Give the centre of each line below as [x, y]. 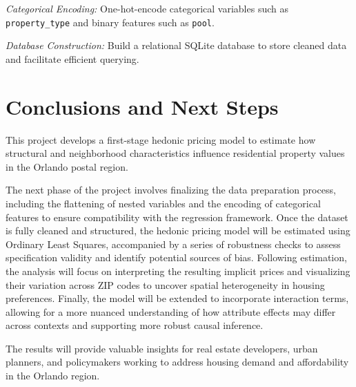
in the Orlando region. [53, 376]
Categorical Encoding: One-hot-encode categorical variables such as [147, 8]
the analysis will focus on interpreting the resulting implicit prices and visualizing [178, 271]
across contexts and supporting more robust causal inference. [135, 325]
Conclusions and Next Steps [142, 106]
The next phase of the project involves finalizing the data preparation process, [171, 190]
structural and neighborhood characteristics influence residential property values [175, 153]
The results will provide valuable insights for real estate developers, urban [162, 348]
